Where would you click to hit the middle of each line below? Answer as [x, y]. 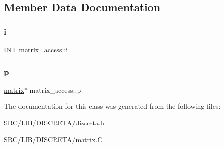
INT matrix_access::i [36, 49]
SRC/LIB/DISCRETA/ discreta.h [54, 123]
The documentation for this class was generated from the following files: [112, 106]
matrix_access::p [55, 89]
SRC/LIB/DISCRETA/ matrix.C [53, 139]
